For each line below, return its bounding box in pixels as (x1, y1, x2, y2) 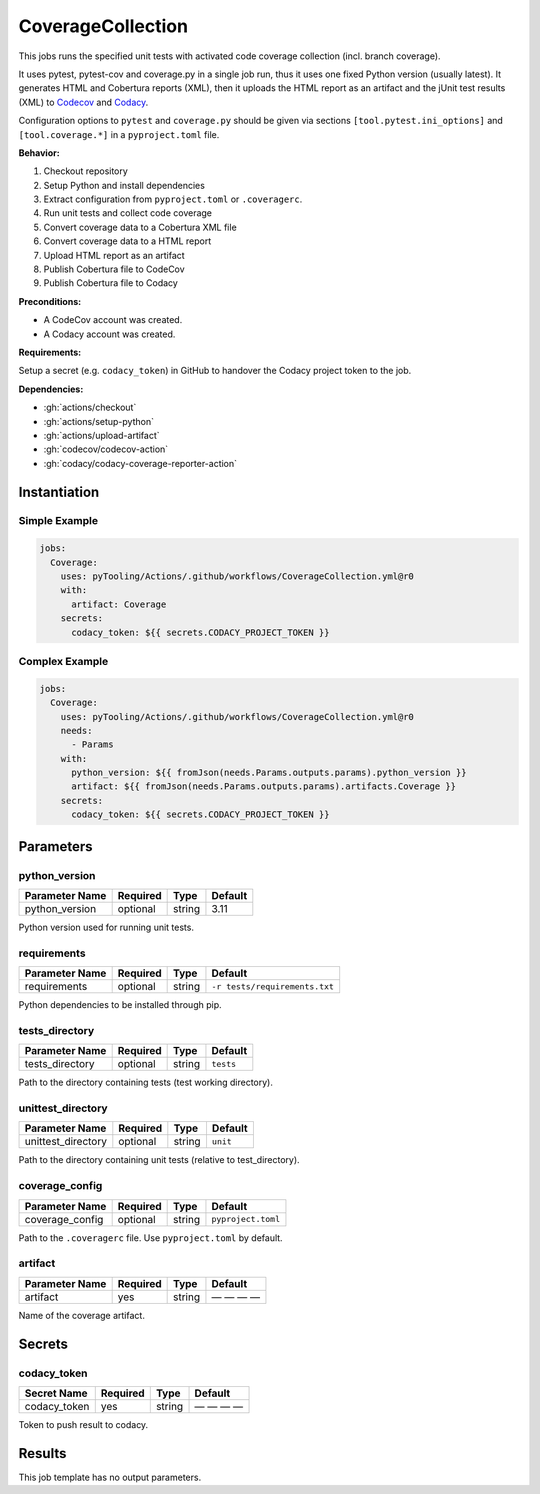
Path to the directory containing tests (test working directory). (18, 1076, 274, 1089)
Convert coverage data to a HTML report (43, 235, 212, 247)
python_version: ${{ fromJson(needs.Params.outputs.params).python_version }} (71, 767, 467, 779)
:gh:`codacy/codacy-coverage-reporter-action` (43, 457, 238, 469)
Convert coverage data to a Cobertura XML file (43, 221, 237, 233)
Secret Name (24, 1386, 89, 1400)
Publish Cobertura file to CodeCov (43, 263, 185, 275)
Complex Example (18, 654, 109, 668)
